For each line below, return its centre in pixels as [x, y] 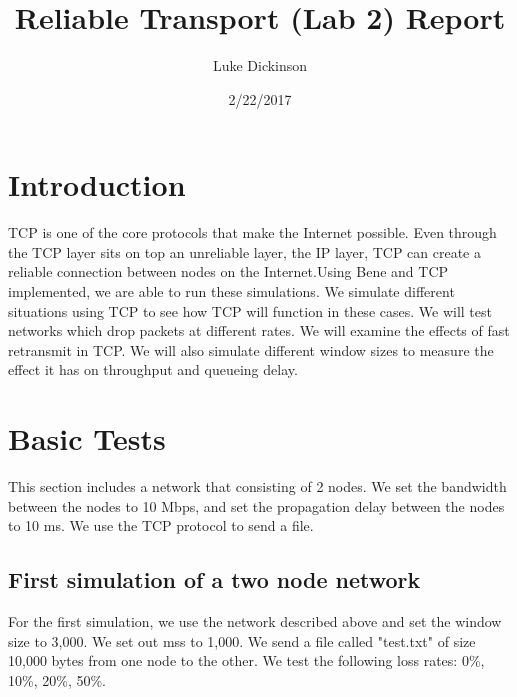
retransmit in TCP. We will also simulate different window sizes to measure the [251, 349]
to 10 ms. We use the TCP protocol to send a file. [161, 525]
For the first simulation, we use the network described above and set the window [255, 621]
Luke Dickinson [260, 65]
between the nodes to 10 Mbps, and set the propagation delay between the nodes [256, 505]
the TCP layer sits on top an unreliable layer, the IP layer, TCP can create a [245, 251]
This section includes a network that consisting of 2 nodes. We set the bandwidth [257, 486]
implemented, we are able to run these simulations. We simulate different [231, 291]
